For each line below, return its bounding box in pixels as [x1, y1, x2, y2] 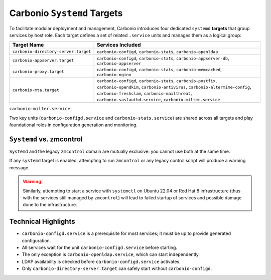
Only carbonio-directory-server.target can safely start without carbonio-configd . [22, 265, 212, 271]
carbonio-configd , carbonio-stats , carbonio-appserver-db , [96, 55, 229, 62]
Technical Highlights [9, 217, 75, 226]
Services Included [96, 42, 141, 49]
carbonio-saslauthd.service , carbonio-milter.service [96, 96, 220, 103]
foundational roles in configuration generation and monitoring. [9, 122, 138, 128]
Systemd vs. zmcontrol [9, 135, 83, 143]
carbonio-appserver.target [12, 58, 74, 63]
